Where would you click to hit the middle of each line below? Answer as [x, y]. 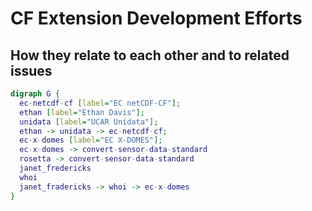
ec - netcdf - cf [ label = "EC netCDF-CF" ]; [100, 103]
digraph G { [35, 94]
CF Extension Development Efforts [156, 18]
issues [31, 70]
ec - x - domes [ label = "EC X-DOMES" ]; [91, 140]
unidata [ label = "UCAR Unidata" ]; [89, 122]
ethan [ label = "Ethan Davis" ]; [82, 112]
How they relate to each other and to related [150, 55]
